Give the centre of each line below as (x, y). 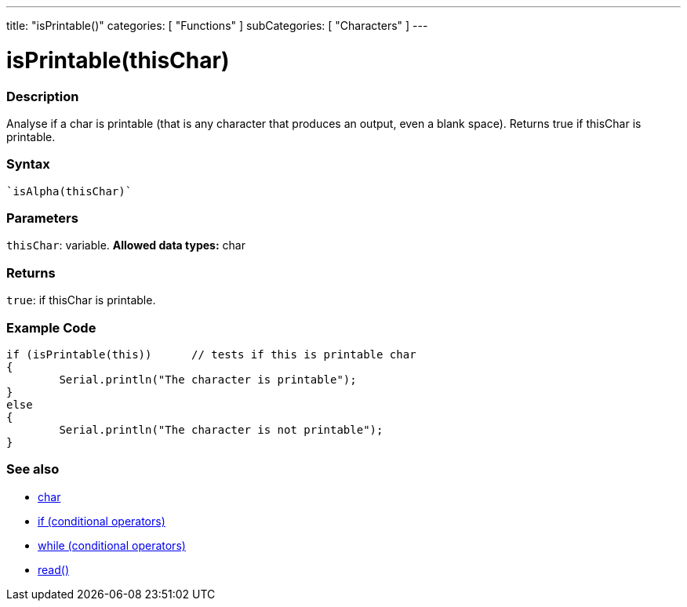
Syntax (28, 164)
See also (33, 469)
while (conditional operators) (112, 545)
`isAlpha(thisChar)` (69, 191)
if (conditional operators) (102, 521)
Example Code (51, 327)
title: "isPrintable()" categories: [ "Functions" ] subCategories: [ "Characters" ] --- (217, 25)
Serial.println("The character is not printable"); (221, 429)
